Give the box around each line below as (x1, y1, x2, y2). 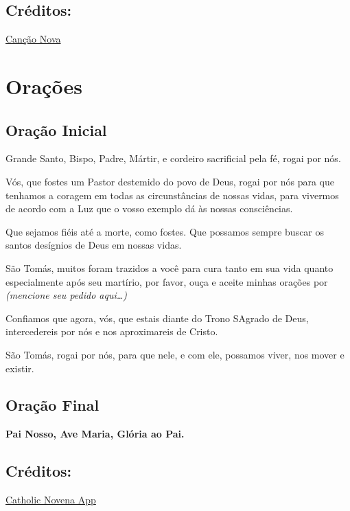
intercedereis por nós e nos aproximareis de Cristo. (5, 324, 218, 339)
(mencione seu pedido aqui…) (5, 288, 128, 302)
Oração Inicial (5, 119, 107, 140)
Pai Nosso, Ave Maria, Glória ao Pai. (5, 427, 185, 441)
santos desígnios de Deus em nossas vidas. (5, 238, 182, 252)
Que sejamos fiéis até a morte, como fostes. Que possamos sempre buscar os (5, 224, 325, 238)
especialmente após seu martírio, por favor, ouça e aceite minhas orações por (5, 274, 328, 288)
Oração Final (5, 394, 100, 416)
